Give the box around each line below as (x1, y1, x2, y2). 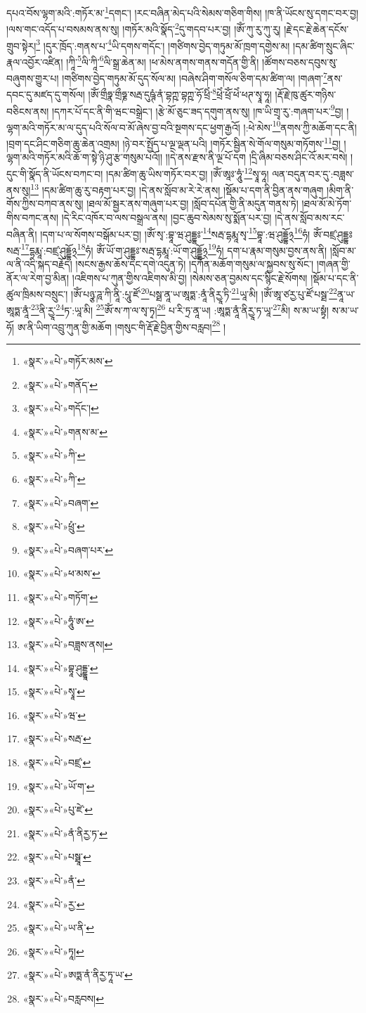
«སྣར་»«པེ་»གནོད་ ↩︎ (22, 377, 98, 392)
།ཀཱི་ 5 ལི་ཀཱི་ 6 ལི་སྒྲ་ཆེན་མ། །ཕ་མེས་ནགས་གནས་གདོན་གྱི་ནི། (66, 52, 259, 69)
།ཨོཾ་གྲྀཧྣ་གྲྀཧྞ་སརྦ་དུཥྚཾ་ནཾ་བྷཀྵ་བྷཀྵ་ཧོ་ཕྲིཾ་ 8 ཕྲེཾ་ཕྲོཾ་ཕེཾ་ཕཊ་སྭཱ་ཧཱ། (88, 85, 272, 101)
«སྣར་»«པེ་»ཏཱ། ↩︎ (22, 943, 84, 958)
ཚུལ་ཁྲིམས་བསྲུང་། (6, 286, 68, 301)
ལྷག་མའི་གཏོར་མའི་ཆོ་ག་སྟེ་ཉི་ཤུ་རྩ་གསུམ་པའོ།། (6, 150, 163, 164)
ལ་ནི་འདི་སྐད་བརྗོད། (6, 257, 72, 271)
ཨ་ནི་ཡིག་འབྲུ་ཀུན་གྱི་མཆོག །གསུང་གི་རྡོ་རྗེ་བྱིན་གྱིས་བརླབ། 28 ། (17, 317, 226, 334)
